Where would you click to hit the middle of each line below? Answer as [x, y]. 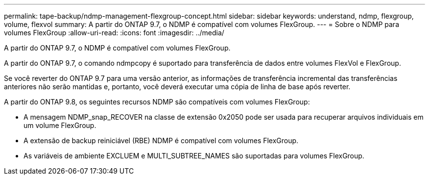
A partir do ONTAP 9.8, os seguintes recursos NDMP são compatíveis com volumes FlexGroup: [157, 102]
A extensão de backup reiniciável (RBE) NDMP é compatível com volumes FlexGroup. [161, 141]
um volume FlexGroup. [60, 125]
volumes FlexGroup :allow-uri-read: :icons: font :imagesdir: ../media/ [114, 33]
